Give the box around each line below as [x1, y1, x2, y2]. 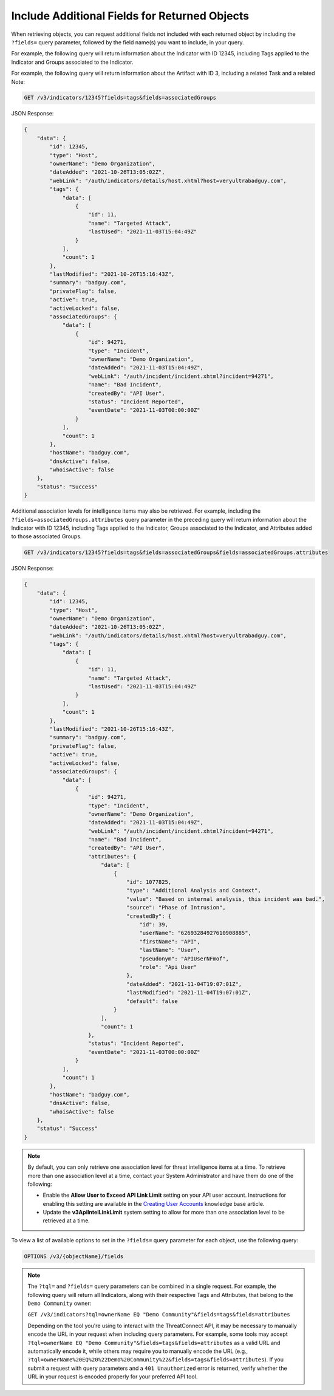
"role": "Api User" [139, 963, 197, 970]
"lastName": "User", [139, 946, 200, 954]
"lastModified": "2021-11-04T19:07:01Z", [126, 989, 252, 996]
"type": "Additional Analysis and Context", [126, 887, 261, 894]
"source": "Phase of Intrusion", [126, 904, 226, 911]
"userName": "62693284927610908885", [139, 929, 252, 937]
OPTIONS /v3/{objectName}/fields [24, 1253, 124, 1260]
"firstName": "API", [139, 938, 200, 945]
